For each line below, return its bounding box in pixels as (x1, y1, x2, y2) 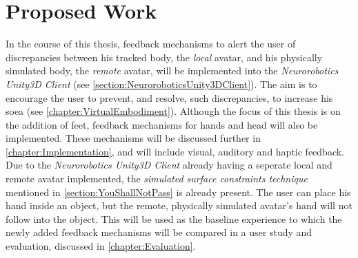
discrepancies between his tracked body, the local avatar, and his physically (6, 50, 323, 64)
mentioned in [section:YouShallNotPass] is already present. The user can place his (6, 184, 351, 199)
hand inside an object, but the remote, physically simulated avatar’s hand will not (6, 198, 352, 213)
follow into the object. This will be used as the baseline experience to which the (6, 211, 342, 226)
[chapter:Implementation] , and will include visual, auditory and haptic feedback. (6, 144, 345, 158)
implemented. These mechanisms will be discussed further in (6, 131, 261, 145)
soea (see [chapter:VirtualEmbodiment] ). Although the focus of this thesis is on (6, 104, 341, 118)
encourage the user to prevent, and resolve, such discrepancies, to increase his (6, 90, 333, 105)
